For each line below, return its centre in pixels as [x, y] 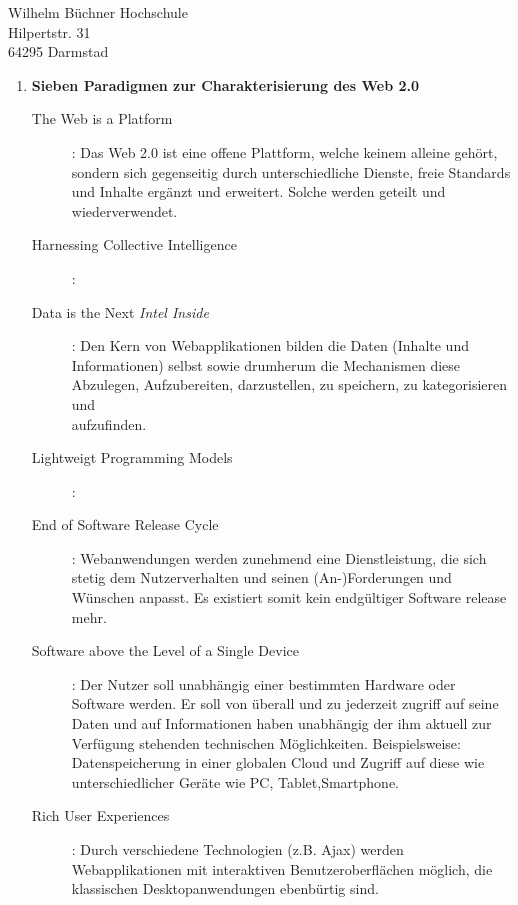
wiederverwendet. [124, 210]
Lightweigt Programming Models [132, 457]
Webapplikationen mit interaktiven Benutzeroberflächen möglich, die [282, 868]
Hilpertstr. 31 [49, 31]
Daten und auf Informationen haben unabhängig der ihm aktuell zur [281, 723]
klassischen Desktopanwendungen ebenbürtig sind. [225, 888]
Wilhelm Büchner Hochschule [98, 12]
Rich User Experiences [100, 815]
